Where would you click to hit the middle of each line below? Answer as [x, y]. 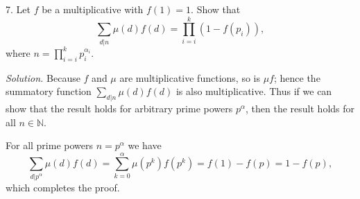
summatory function [49, 91]
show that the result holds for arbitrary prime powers [119, 108]
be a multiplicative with [93, 9]
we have [145, 145]
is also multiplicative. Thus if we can [254, 91]
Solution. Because [43, 77]
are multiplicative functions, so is [190, 77]
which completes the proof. [63, 187]
